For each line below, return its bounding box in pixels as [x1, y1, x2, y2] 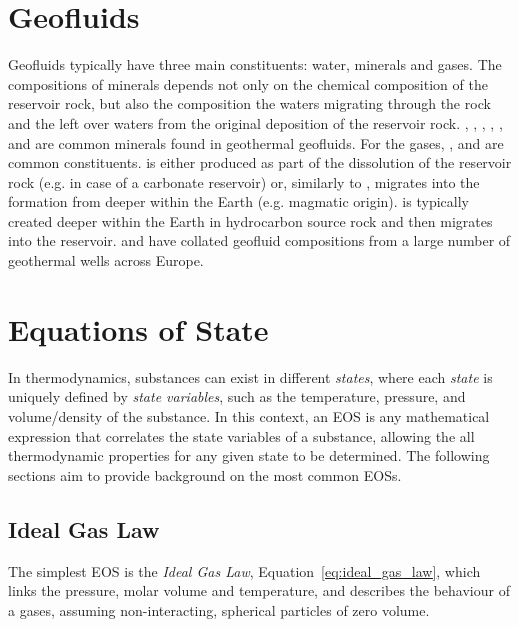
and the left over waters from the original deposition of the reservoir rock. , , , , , [8, 112, 503, 133]
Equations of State [8, 308, 269, 349]
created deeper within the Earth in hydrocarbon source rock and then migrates [8, 210, 493, 231]
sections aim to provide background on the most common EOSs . [8, 464, 402, 485]
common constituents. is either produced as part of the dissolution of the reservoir [8, 152, 512, 173]
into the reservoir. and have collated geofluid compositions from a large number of [8, 230, 511, 251]
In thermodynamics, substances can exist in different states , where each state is [8, 366, 493, 387]
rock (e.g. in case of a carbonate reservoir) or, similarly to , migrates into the [8, 171, 480, 192]
